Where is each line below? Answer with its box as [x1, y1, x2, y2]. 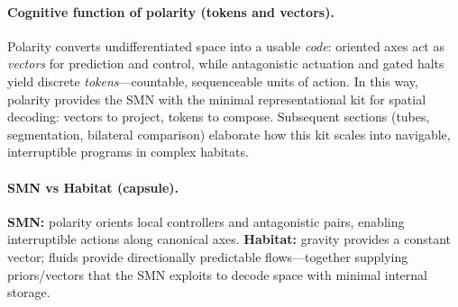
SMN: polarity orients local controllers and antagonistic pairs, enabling [7, 212, 405, 230]
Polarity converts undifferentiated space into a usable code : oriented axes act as [7, 36, 444, 55]
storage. [7, 283, 50, 302]
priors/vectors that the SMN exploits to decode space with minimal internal [7, 265, 427, 284]
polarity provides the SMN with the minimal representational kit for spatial [7, 89, 426, 108]
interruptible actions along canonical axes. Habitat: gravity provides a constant [7, 230, 451, 248]
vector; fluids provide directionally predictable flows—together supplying [7, 247, 408, 266]
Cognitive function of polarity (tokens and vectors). [7, 2, 334, 21]
